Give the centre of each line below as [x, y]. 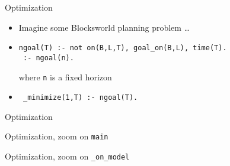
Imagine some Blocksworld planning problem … [104, 27]
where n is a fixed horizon [65, 77]
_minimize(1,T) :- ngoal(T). [80, 98]
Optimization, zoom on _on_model [67, 156]
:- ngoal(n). [48, 58]
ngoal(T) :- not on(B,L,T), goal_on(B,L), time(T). [123, 48]
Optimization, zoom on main [57, 136]
